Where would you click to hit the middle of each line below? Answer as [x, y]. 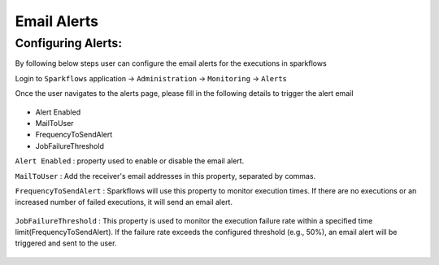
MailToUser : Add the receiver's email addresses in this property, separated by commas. [165, 176]
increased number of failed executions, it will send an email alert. [124, 202]
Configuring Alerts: [68, 43]
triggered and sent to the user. [66, 243]
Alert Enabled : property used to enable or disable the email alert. [130, 161]
